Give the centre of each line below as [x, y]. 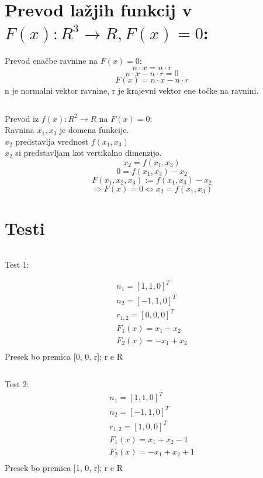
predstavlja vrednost [52, 141]
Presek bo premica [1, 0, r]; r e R [64, 468]
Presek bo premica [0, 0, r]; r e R [64, 356]
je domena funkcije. [94, 130]
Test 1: [17, 264]
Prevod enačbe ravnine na [51, 61]
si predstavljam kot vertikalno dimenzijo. [89, 153]
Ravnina [20, 130]
